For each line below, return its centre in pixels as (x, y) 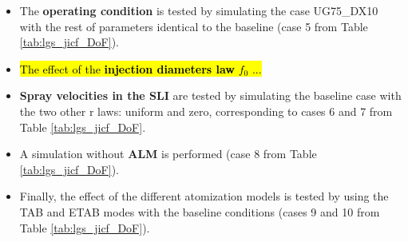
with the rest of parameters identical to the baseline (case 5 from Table (194, 26)
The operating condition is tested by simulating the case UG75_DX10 (199, 10)
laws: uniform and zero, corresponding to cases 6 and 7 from (245, 111)
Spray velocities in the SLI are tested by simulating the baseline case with (210, 95)
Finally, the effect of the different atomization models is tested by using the (204, 196)
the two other (53, 111)
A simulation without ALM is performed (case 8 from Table (168, 154)
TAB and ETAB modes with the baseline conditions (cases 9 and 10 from (200, 211)
